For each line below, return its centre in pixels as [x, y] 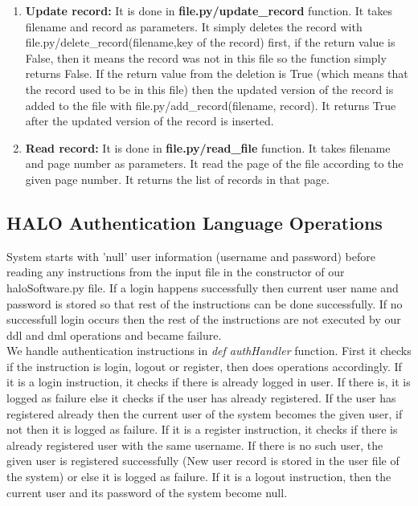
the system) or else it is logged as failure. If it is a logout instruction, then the [199, 477]
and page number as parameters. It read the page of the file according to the [214, 163]
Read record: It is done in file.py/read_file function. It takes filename [208, 147]
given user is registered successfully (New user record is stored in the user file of [203, 461]
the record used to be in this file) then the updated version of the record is [209, 89]
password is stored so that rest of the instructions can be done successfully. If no [205, 303]
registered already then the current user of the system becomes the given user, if [205, 413]
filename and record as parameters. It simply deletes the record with [194, 26]
